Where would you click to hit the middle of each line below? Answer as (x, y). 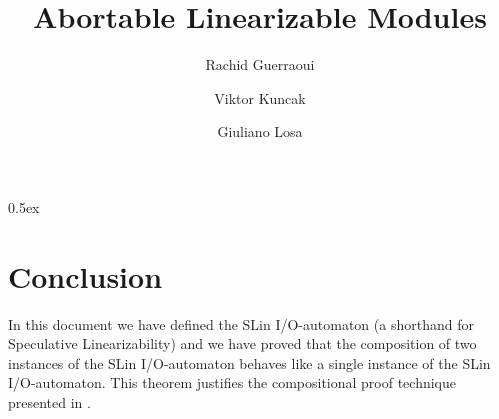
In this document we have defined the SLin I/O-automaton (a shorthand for (241, 323)
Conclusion (85, 275)
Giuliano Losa (260, 131)
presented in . (49, 402)
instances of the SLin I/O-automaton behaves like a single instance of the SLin (249, 362)
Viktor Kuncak (260, 97)
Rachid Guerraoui (260, 64)
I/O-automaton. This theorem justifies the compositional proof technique (232, 382)
